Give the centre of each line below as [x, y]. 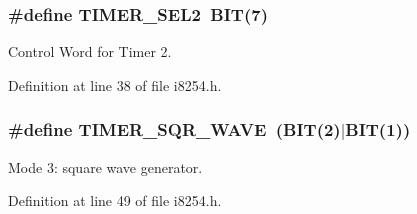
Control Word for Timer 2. [90, 51]
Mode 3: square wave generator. [105, 166]
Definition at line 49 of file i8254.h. [115, 200]
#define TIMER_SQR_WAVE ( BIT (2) [174, 129]
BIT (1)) [378, 129]
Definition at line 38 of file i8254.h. [115, 84]
